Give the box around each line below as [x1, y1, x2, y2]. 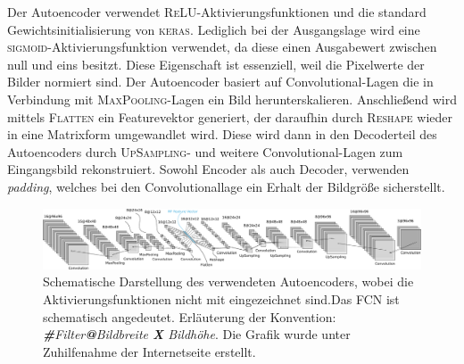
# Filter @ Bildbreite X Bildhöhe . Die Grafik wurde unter [43, 325, 351, 343]
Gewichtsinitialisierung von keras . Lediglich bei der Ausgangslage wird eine [7, 20, 420, 38]
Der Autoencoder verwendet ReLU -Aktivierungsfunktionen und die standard [7, 3, 427, 21]
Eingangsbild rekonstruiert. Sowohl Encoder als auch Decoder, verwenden [7, 160, 410, 178]
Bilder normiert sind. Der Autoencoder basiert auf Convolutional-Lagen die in [7, 72, 434, 91]
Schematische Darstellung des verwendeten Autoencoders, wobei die [43, 272, 414, 291]
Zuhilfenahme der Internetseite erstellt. [43, 342, 256, 360]
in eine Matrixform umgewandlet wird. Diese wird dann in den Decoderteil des [7, 125, 437, 144]
